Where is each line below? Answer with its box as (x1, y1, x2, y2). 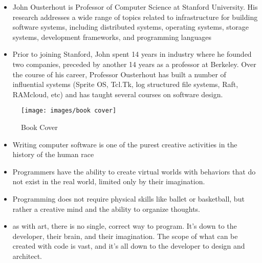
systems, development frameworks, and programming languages (12, 31, 212, 42)
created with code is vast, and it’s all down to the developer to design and (12, 240, 245, 251)
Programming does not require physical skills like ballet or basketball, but (12, 193, 245, 204)
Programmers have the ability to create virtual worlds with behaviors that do (12, 166, 256, 177)
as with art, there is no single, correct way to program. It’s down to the (12, 221, 237, 231)
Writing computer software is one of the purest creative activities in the (12, 139, 237, 149)
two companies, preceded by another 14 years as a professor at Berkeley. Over (12, 58, 256, 69)
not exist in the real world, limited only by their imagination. (12, 176, 205, 187)
